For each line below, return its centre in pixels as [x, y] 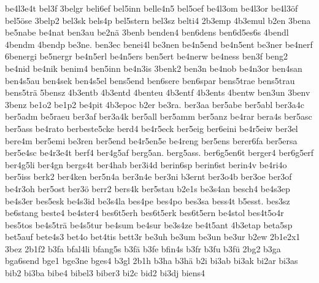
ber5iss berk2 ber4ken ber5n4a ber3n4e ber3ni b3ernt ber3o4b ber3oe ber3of [148, 176]
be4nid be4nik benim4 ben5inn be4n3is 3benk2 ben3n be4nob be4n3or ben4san [154, 68]
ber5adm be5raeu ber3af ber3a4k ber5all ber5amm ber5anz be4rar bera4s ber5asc [159, 116]
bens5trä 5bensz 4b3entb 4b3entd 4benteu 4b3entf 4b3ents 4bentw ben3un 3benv [158, 92]
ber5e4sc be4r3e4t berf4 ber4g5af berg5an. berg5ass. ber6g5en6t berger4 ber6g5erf [159, 153]
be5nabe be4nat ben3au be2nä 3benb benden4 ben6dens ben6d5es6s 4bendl [147, 32]
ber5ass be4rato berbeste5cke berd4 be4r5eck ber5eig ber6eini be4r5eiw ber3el [152, 128]
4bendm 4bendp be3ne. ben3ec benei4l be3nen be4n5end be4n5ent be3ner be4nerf [159, 44]
